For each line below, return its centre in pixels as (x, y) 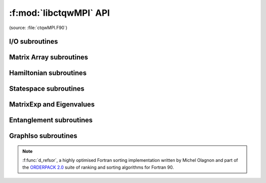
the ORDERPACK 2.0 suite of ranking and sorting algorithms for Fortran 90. (98, 167)
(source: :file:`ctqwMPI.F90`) (38, 28)
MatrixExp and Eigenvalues (52, 104)
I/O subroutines (33, 42)
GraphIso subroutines (43, 136)
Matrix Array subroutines (49, 57)
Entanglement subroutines (51, 120)
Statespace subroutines (47, 89)
